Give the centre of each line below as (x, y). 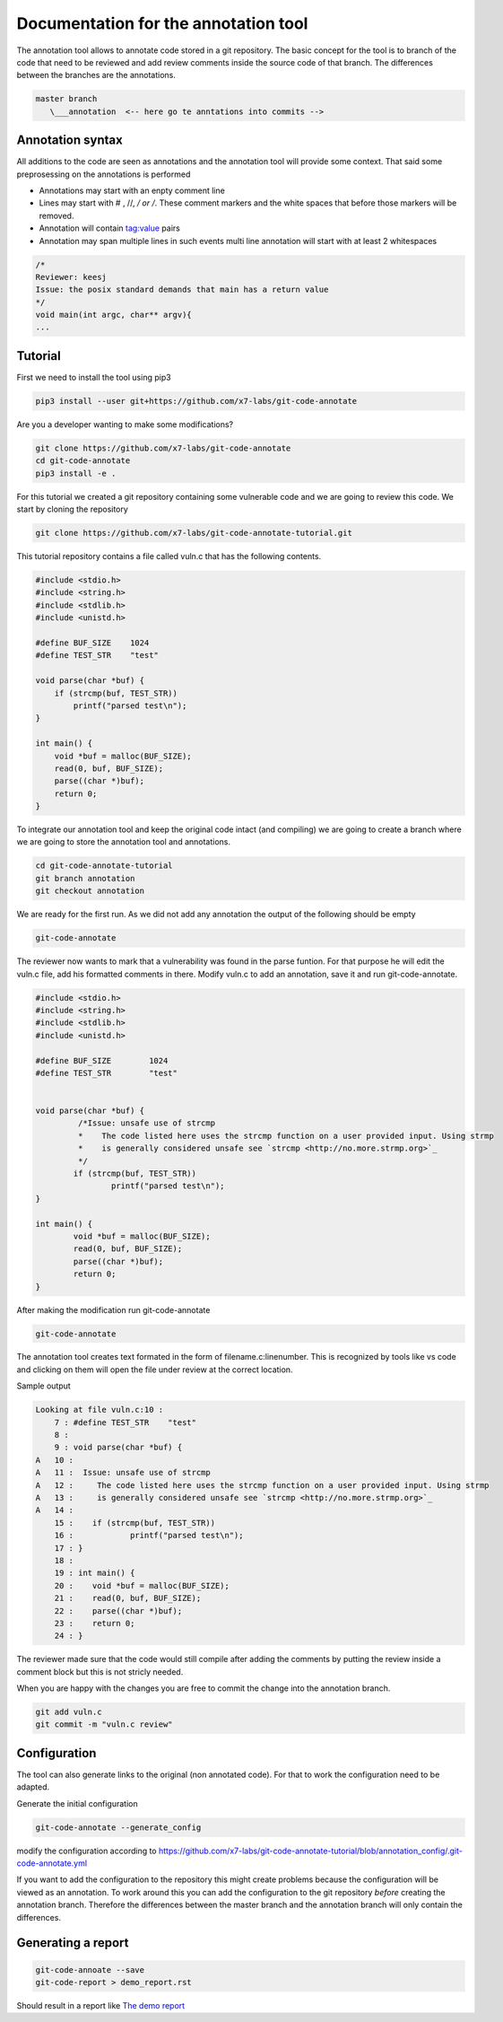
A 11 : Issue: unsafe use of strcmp (123, 1473)
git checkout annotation (90, 891)
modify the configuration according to (87, 1851)
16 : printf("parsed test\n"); (149, 1536)
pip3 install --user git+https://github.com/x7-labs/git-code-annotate (196, 401)
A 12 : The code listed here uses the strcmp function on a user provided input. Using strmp (262, 1485)
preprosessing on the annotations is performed (104, 174)
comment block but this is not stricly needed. (100, 1672)
